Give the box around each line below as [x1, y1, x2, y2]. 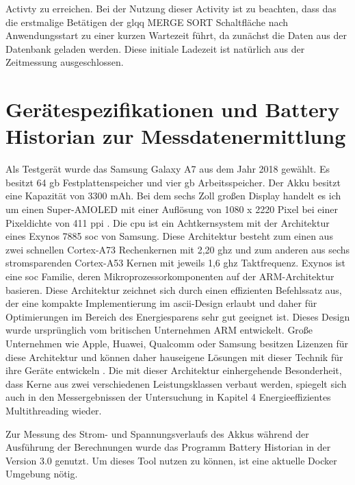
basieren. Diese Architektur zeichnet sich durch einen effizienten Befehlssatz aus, [5, 282, 342, 297]
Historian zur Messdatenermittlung [5, 122, 346, 150]
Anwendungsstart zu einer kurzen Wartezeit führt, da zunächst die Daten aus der [5, 28, 347, 42]
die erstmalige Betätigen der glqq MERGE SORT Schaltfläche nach [5, 14, 289, 29]
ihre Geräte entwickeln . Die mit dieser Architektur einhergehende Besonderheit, [5, 363, 342, 377]
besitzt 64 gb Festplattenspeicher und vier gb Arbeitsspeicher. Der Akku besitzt [5, 175, 341, 189]
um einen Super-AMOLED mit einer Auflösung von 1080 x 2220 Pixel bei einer [5, 202, 338, 216]
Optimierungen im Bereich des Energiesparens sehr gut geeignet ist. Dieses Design [5, 309, 350, 323]
